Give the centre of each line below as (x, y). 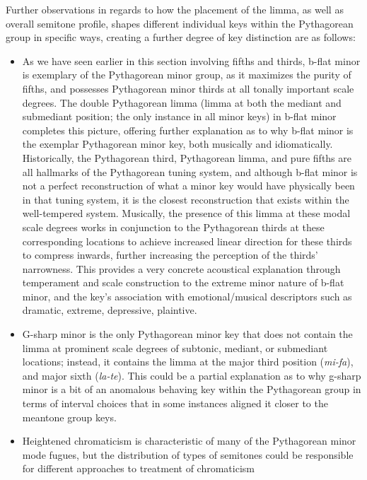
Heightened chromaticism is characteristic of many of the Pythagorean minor (189, 441)
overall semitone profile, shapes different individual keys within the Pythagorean (180, 23)
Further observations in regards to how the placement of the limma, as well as (175, 9)
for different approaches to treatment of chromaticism (138, 468)
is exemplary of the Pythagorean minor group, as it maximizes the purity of (187, 75)
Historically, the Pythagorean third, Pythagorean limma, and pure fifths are (187, 157)
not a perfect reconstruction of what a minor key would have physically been (188, 186)
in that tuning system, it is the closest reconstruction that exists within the (186, 199)
